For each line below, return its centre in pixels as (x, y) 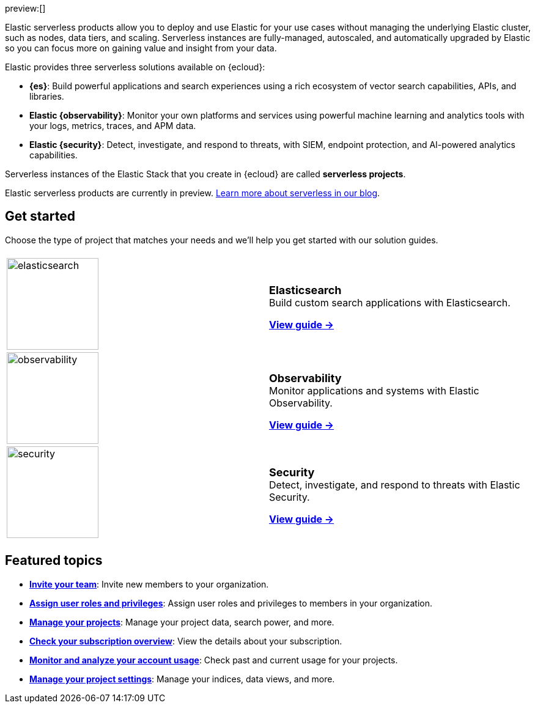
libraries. (47, 96)
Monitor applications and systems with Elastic (374, 391)
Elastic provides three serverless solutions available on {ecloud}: (135, 67)
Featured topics (54, 561)
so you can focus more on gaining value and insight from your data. (141, 48)
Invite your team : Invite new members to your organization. (149, 584)
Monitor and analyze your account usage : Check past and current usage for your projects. (214, 660)
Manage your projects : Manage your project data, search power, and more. (182, 622)
